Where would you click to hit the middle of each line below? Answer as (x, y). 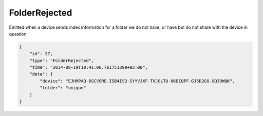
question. (19, 34)
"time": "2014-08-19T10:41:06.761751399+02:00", (89, 68)
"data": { (41, 74)
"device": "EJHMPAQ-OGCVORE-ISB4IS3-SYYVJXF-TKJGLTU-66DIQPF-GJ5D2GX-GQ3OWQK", (137, 81)
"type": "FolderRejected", (62, 60)
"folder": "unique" (63, 88)
